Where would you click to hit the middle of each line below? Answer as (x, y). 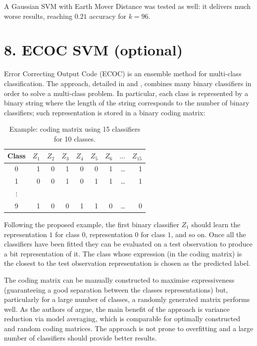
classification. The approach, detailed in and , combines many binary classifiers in (128, 83)
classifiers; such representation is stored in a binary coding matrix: (105, 112)
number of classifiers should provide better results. (80, 338)
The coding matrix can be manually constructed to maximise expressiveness (119, 279)
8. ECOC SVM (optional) (93, 50)
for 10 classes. (75, 138)
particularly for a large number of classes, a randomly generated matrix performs (127, 299)
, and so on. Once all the (208, 234)
